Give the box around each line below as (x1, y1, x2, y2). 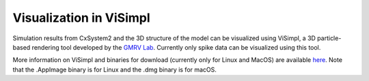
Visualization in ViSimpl (12, 10, 150, 25)
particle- (316, 34, 342, 42)
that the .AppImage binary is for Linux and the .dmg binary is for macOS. (12, 65, 217, 74)
